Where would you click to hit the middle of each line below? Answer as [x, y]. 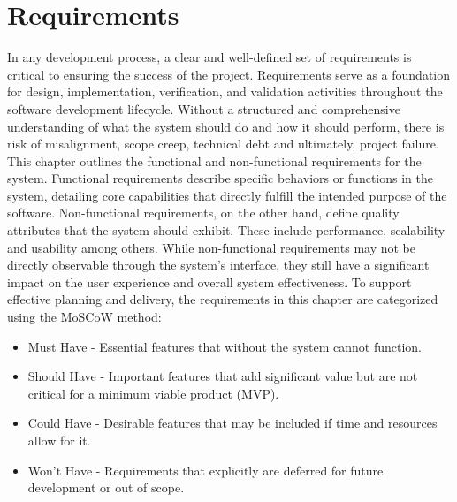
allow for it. [59, 440]
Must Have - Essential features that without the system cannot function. [225, 346]
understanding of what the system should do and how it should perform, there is [226, 126]
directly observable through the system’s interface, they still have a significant [218, 265]
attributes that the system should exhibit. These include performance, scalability [226, 230]
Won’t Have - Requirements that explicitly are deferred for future [206, 470]
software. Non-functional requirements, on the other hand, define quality [203, 213]
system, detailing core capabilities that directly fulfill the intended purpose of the [227, 195]
